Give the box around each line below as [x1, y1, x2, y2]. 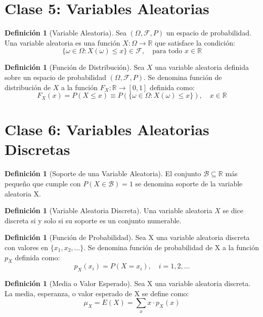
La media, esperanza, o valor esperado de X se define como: [5, 288, 189, 298]
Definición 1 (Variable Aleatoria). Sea [5, 27, 126, 38]
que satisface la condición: [155, 37, 235, 48]
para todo [152, 48, 183, 55]
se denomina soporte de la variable [135, 178, 243, 188]
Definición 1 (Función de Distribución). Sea [5, 62, 145, 72]
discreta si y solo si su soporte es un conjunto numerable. [5, 215, 182, 225]
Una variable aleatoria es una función [5, 37, 120, 48]
